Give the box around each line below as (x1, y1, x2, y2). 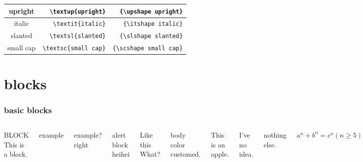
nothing (263, 129, 287, 140)
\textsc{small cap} (42, 45, 106, 52)
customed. (170, 149, 201, 159)
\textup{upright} (49, 8, 106, 15)
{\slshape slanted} (119, 33, 183, 40)
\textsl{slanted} (49, 33, 106, 40)
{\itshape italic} (123, 20, 183, 28)
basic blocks (4, 103, 52, 116)
